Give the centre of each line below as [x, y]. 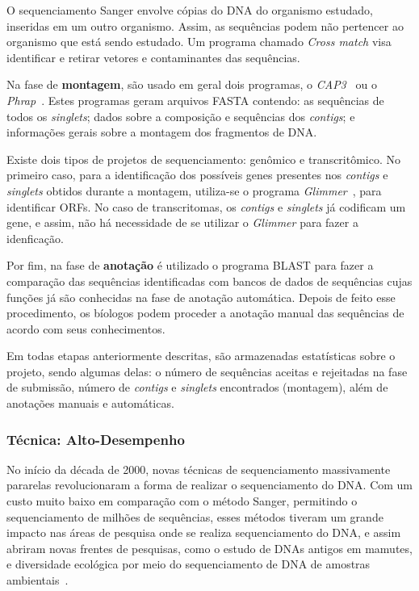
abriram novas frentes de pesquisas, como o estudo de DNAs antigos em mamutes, [209, 548]
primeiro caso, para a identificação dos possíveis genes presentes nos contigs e [197, 175]
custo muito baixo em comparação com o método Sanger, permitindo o [182, 501]
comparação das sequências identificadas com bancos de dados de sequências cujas [209, 281]
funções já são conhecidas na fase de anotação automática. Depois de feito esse [201, 297]
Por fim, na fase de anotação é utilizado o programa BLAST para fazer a [190, 265]
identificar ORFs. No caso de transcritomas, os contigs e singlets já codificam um [206, 206]
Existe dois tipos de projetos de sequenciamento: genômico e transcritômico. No [204, 159]
